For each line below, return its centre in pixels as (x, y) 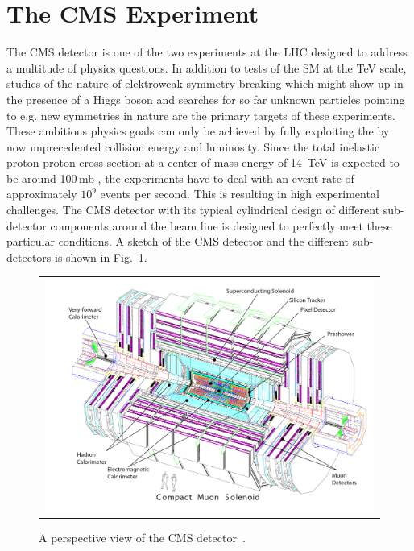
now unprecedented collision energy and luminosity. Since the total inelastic (193, 146)
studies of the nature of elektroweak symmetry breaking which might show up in (205, 83)
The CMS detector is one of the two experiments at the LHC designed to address (207, 52)
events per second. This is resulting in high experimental (240, 194)
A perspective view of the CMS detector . (142, 537)
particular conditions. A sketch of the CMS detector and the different (178, 241)
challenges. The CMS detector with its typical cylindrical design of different (193, 210)
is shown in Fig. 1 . (101, 257)
